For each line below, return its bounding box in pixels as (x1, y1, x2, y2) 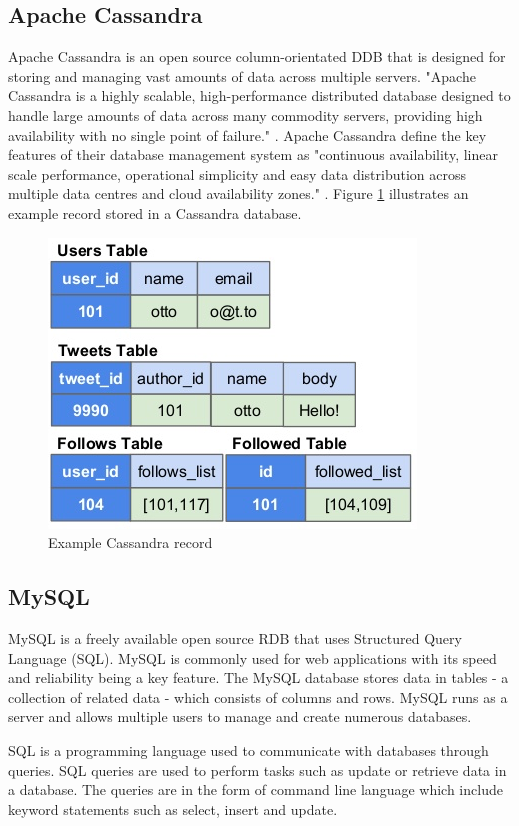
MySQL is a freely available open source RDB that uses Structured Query (8, 627, 462, 648)
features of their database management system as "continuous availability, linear (8, 144, 498, 165)
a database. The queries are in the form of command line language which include (8, 779, 503, 800)
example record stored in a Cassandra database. (8, 202, 302, 223)
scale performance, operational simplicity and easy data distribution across (8, 163, 467, 184)
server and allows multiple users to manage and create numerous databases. (8, 706, 472, 727)
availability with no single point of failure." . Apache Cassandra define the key (8, 124, 487, 145)
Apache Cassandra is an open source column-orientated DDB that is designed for (8, 46, 506, 67)
